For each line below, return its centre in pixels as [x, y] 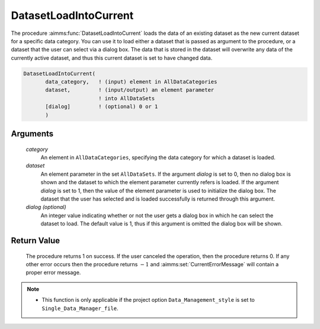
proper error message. [53, 273]
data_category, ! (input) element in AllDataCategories [131, 82]
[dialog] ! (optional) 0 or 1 [102, 107]
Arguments [32, 134]
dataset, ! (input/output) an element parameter [130, 90]
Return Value [36, 241]
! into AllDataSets [127, 98]
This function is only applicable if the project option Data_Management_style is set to [148, 300]
